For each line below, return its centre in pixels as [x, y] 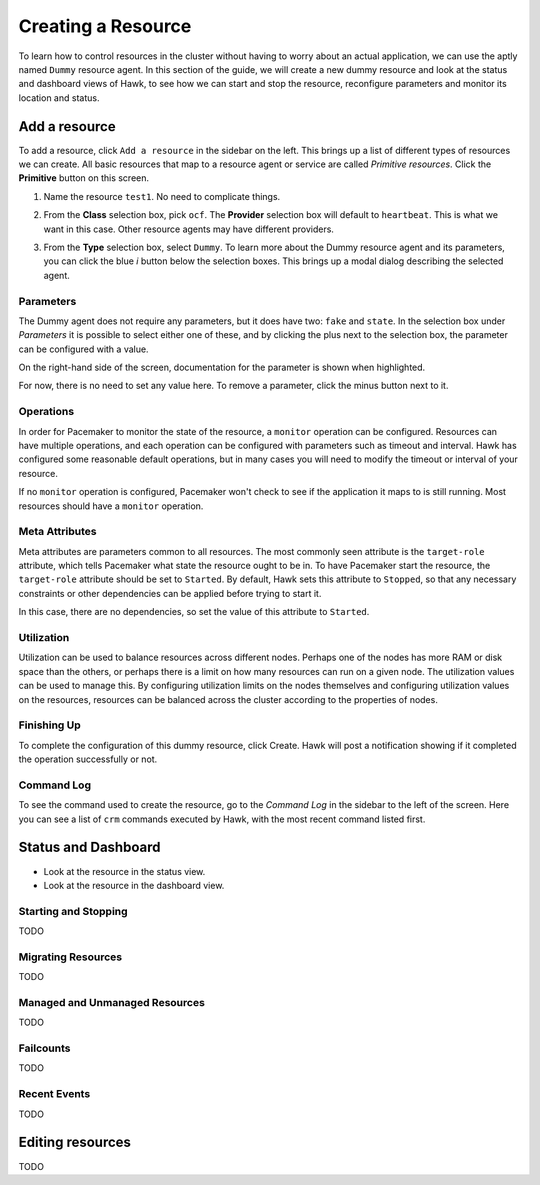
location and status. [59, 97]
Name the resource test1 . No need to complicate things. [162, 196]
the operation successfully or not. [88, 759]
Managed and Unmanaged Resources [111, 1002]
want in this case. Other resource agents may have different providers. [189, 229]
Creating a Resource [105, 26]
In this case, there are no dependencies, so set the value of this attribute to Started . [194, 612]
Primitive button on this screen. [84, 178]
